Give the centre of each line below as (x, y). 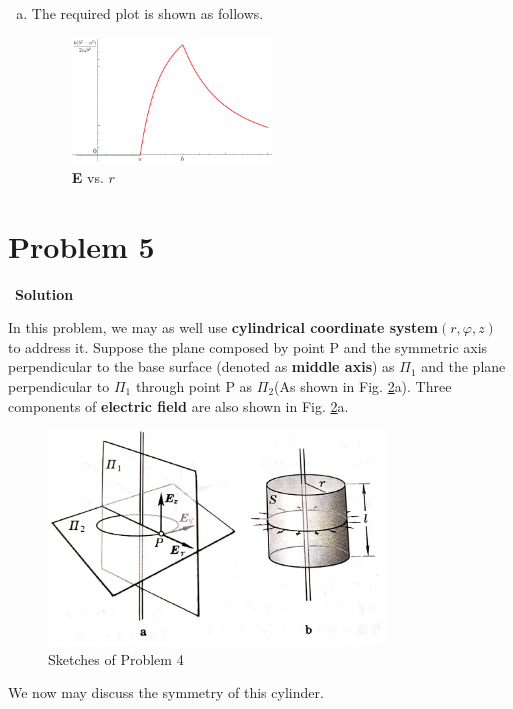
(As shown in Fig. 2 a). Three (363, 386)
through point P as (194, 386)
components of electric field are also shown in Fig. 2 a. (178, 405)
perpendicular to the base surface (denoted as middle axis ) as (201, 366)
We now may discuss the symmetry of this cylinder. (166, 692)
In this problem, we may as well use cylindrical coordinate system (223, 327)
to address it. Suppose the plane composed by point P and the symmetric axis (248, 346)
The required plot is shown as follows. (147, 13)
